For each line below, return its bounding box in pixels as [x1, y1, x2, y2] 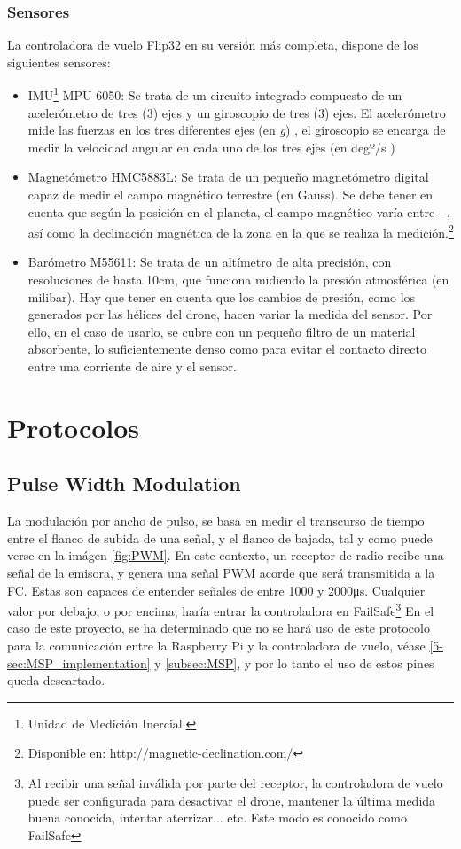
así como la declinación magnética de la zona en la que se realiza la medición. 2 [27, 221, 454, 241]
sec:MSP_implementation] [7, 653, 151, 672]
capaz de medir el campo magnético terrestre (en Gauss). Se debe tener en [27, 185, 434, 204]
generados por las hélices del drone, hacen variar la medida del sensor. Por [27, 305, 433, 323]
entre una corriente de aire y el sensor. [27, 357, 237, 376]
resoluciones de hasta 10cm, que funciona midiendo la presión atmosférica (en [27, 270, 449, 289]
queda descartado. [7, 671, 105, 689]
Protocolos [7, 409, 140, 445]
